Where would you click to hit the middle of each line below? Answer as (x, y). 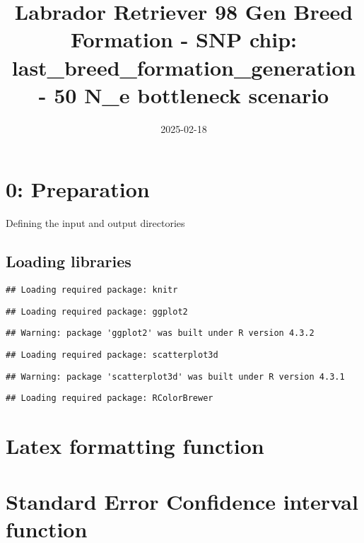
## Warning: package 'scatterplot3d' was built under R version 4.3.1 (175, 376)
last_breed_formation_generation (184, 67)
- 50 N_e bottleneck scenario (184, 94)
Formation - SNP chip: (184, 39)
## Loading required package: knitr (92, 290)
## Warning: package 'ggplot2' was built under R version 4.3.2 (160, 333)
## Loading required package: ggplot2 (97, 311)
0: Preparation (78, 189)
